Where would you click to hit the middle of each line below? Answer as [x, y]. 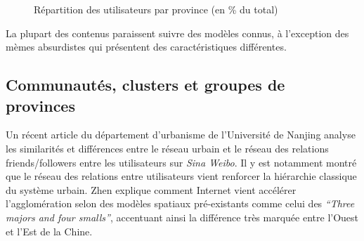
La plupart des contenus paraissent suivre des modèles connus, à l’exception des [177, 33]
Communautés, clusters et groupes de [145, 85]
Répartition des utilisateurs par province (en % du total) [156, 9]
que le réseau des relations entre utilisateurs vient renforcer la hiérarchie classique [181, 176]
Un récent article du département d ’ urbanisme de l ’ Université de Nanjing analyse [181, 135]
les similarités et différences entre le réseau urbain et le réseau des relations [167, 148]
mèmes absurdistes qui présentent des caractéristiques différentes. [146, 47]
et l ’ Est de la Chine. [49, 231]
